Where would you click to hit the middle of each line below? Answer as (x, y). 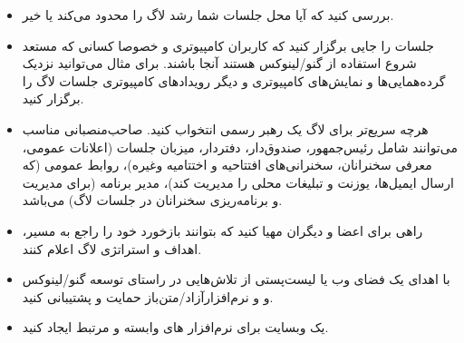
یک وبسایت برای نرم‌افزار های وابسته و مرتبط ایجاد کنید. (175, 327)
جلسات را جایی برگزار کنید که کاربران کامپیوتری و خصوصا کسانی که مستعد (228, 45)
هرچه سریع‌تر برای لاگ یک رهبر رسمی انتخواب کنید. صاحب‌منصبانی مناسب (225, 128)
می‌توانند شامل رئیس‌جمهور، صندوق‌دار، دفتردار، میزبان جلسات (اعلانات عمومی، (240, 147)
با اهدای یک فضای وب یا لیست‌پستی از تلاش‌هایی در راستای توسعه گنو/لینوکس (236, 279)
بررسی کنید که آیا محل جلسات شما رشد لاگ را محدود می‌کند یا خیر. (208, 15)
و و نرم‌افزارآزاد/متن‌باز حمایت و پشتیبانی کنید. (148, 296)
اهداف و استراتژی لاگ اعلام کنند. (112, 248)
